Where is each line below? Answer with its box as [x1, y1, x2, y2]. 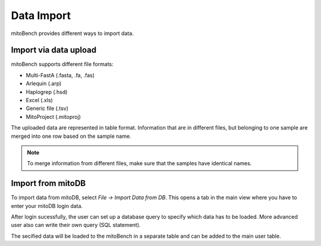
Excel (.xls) [26, 97, 53, 104]
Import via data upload [11, 45, 97, 55]
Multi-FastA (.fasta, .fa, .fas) [26, 71, 95, 78]
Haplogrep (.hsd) [26, 88, 68, 95]
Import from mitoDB [11, 178, 86, 188]
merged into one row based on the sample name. [11, 133, 131, 140]
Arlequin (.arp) [26, 80, 62, 87]
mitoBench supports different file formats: [11, 61, 114, 68]
